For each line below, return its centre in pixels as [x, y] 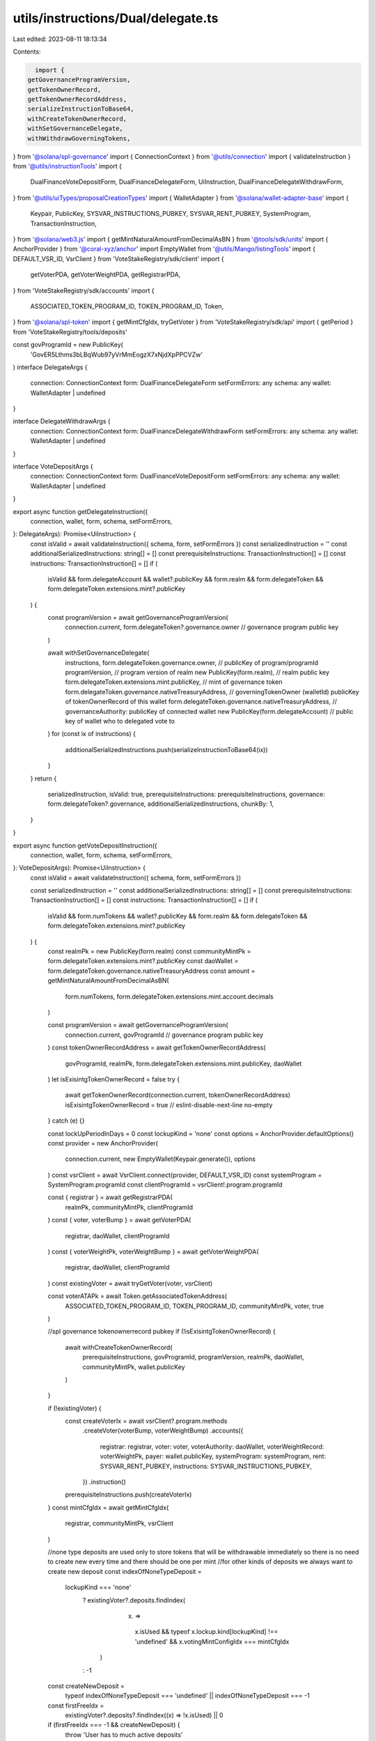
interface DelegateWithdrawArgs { [62, 421]
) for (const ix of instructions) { [92, 734]
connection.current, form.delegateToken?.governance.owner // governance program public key [202, 627]
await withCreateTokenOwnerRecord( [119, 1347]
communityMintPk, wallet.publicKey [134, 1367]
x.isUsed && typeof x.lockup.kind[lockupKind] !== [206, 1632]
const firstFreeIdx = [76, 1705]
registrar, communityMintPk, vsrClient [119, 1523]
